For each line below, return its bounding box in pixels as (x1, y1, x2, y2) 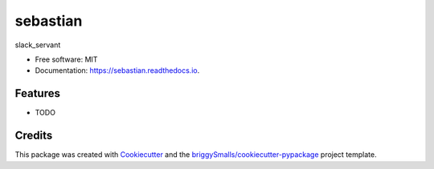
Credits (14, 129, 53, 143)
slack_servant (14, 40, 61, 50)
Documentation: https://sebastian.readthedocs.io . (35, 66, 200, 75)
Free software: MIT (35, 54, 98, 64)
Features (14, 87, 60, 100)
